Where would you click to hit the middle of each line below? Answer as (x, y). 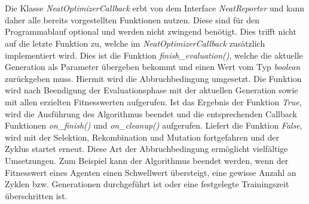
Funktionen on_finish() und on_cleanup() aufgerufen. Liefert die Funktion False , (154, 125)
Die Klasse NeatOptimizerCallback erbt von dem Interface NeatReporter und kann (154, 8)
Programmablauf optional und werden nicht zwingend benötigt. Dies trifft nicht (151, 31)
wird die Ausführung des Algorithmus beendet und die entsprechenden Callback (151, 113)
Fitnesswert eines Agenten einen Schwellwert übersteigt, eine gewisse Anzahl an (151, 172)
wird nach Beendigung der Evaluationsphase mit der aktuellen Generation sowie (152, 90)
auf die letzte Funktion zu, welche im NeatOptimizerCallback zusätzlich (135, 43)
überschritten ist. (36, 195)
